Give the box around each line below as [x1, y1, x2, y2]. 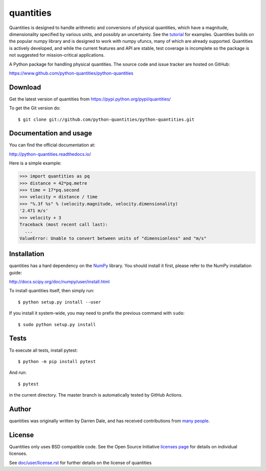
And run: [9, 370, 27, 375]
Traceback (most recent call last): [19, 222, 108, 227]
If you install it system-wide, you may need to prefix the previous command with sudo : [9, 310, 185, 316]
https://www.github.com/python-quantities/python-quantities [9, 70, 133, 76]
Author [9, 404, 32, 413]
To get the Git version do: [9, 105, 61, 111]
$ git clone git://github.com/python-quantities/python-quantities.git [18, 116, 195, 122]
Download [9, 83, 41, 91]
